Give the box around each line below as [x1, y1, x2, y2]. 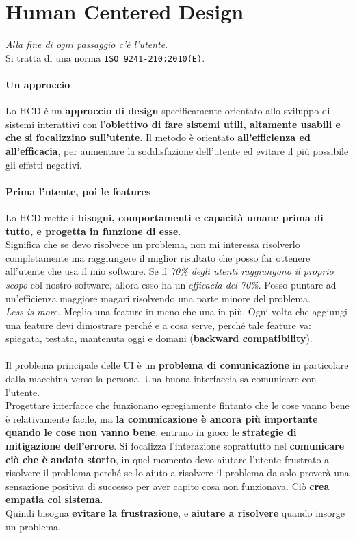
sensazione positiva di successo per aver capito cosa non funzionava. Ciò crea [5, 478, 330, 493]
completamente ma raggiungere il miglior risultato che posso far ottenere [5, 250, 311, 265]
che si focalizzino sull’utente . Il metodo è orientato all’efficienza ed [5, 130, 311, 145]
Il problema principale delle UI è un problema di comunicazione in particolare [5, 358, 349, 372]
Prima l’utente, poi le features [5, 184, 151, 198]
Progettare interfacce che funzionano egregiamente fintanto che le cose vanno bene [5, 398, 350, 413]
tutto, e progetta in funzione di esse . [5, 223, 181, 238]
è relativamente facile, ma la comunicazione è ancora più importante [5, 411, 318, 426]
